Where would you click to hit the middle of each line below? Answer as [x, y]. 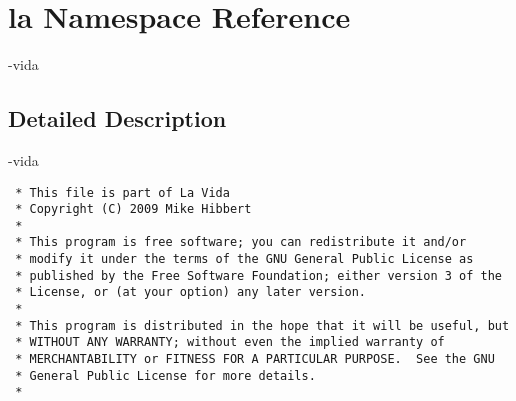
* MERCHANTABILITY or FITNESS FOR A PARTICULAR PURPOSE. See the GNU [255, 359]
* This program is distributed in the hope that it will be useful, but [262, 325]
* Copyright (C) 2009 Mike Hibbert [133, 209]
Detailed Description [117, 118]
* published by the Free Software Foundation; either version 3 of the [258, 275]
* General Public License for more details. [165, 375]
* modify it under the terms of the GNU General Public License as [244, 259]
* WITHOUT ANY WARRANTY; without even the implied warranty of [230, 342]
